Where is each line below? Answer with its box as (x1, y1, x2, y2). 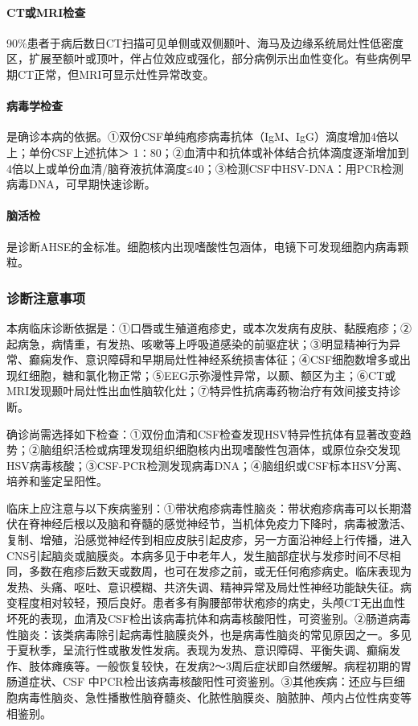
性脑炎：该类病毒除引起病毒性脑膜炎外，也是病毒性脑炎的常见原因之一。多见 (6, 625, 412, 642)
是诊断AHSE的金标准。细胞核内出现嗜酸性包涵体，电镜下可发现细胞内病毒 (6, 237, 398, 254)
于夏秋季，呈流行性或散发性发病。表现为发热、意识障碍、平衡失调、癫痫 (6, 641, 389, 658)
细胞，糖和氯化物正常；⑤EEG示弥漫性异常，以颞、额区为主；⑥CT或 (28, 366, 396, 383)
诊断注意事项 (6, 287, 86, 307)
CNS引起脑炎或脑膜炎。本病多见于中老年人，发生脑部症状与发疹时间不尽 (6, 547, 390, 563)
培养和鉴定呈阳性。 (6, 472, 108, 489)
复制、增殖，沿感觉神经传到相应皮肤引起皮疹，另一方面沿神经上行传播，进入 (6, 531, 412, 548)
